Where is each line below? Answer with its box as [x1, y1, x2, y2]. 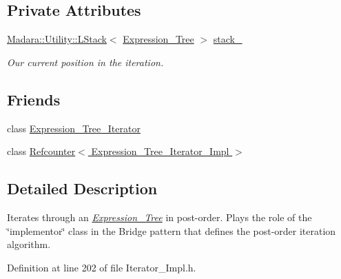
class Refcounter [7, 144, 76, 158]
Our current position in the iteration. [7, 54, 164, 69]
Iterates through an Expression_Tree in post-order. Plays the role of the [7, 209, 312, 224]
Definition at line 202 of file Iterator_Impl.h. [7, 260, 196, 274]
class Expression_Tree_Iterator [7, 121, 141, 135]
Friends [7, 88, 61, 110]
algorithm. [7, 237, 51, 251]
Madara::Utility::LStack [7, 32, 107, 46]
